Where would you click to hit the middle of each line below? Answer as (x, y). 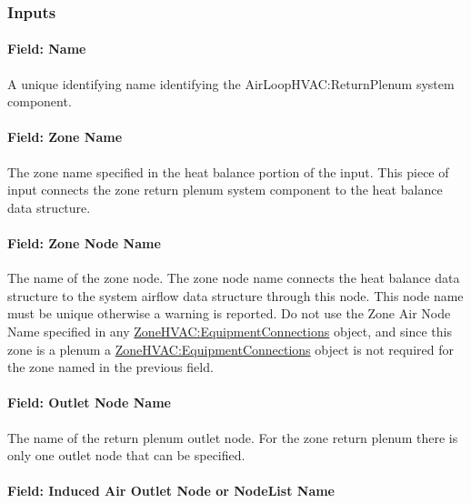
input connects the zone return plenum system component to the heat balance (225, 190)
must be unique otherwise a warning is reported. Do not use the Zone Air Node (229, 313)
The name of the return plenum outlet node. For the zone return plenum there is (233, 437)
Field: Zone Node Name (84, 243)
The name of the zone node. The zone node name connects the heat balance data (234, 278)
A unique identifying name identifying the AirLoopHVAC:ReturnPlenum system (231, 83)
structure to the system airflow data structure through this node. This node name (235, 295)
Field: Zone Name (65, 137)
